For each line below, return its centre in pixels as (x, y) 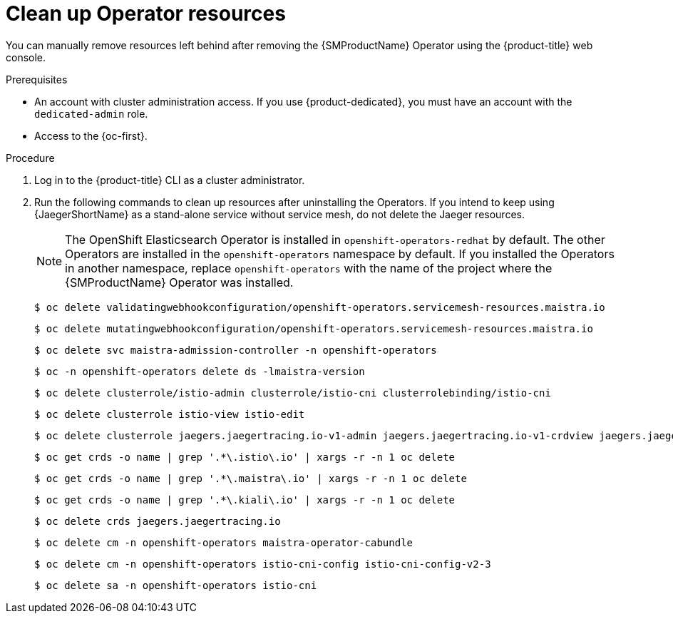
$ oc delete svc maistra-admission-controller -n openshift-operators (236, 350)
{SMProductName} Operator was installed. (179, 282)
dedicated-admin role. (91, 113)
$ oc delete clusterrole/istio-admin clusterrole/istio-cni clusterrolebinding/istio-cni (293, 393)
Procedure (30, 158)
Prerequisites (37, 79)
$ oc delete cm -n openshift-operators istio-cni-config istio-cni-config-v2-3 (263, 564)
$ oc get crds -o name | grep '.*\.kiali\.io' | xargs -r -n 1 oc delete (245, 500)
